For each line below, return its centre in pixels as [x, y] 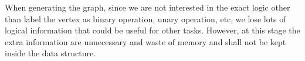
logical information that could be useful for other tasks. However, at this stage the [152, 30]
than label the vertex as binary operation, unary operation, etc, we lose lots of [145, 18]
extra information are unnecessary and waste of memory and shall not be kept [145, 41]
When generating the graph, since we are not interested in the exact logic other [148, 7]
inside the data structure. [50, 53]
